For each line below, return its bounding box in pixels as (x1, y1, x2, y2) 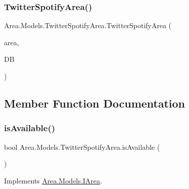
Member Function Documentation (4, 95, 185, 111)
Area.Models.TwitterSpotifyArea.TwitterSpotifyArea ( (4, 20, 172, 31)
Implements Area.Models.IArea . (4, 175, 102, 185)
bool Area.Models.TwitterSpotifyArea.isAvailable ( (4, 141, 160, 152)
